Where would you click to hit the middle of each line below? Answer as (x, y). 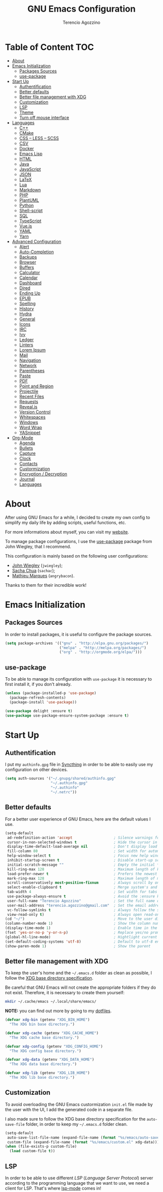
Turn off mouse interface (44, 117)
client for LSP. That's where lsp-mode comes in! (53, 1188)
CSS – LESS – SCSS (39, 138)
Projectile (29, 391)
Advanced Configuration (37, 241)
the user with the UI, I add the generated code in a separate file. (69, 1109)
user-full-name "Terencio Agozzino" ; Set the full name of (84, 901)
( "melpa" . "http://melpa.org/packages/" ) (103, 648)
